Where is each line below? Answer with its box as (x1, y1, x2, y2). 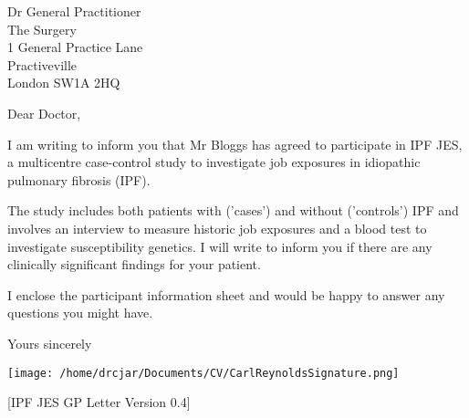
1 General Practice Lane (7, 37, 143, 57)
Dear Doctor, (7, 103, 81, 122)
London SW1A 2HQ (7, 73, 120, 92)
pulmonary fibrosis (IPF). (7, 170, 151, 189)
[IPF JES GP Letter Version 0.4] (7, 392, 191, 412)
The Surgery (7, 19, 77, 38)
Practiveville (7, 55, 78, 74)
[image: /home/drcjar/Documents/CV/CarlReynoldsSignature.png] (7, 366, 400, 380)
